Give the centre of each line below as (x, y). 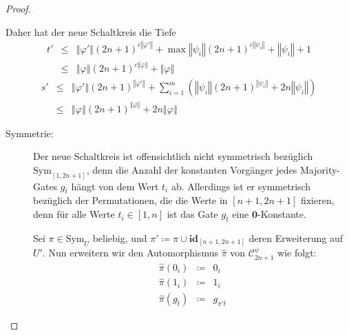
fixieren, (317, 200)
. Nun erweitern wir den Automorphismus (130, 253)
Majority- (320, 169)
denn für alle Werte (74, 214)
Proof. (18, 8)
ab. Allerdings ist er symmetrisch (241, 186)
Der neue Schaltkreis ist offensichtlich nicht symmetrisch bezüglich (173, 156)
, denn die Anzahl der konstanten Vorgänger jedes (192, 169)
